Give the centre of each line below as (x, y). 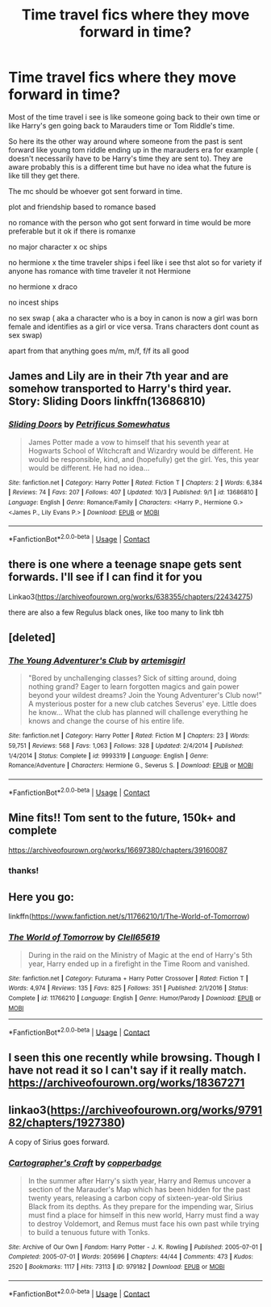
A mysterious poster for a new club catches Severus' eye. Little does (142, 704)
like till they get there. (44, 175)
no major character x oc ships (58, 246)
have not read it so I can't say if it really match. (128, 1070)
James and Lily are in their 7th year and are (119, 376)
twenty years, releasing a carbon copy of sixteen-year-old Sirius (135, 1198)
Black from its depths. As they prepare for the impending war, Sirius (141, 1206)
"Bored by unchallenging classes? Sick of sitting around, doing (132, 678)
